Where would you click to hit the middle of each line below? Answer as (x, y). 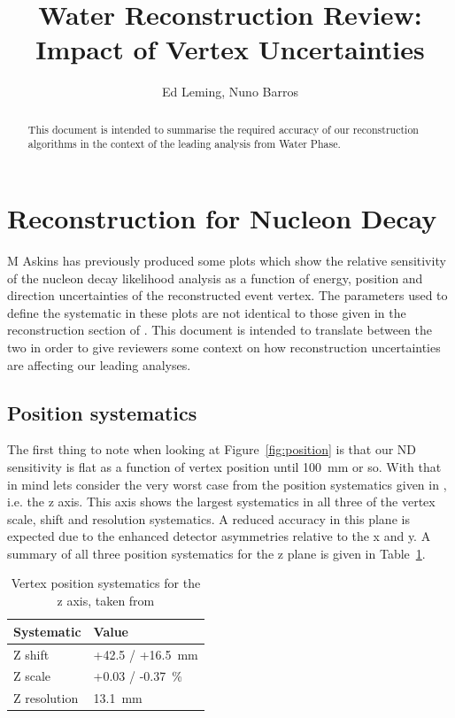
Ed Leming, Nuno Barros (230, 92)
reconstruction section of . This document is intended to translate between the (220, 330)
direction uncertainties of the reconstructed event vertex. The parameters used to (227, 295)
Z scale (32, 676)
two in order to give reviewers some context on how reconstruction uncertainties (224, 347)
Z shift (31, 654)
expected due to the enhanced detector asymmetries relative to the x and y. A (219, 536)
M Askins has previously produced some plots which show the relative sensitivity (227, 260)
